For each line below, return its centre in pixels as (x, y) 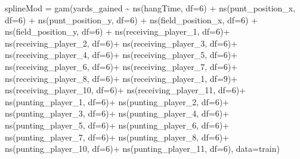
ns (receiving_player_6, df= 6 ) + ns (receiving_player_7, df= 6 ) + (121, 66)
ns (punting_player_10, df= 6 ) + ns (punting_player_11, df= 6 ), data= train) (142, 149)
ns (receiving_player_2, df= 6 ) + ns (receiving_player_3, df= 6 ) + (121, 43)
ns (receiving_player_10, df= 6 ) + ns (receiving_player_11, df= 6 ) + (126, 90)
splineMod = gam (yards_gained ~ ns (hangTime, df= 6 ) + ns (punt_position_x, (150, 8)
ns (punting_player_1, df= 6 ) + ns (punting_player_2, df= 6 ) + (117, 101)
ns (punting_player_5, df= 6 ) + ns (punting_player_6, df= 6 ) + (117, 125)
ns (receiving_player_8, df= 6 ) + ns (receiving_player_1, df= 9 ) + (121, 78)
